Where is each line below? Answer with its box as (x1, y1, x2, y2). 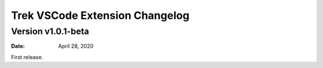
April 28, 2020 (58, 43, 94, 50)
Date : (11, 43, 25, 50)
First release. (11, 53, 44, 60)
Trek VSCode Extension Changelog (11, 9, 190, 22)
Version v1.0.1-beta (11, 26, 90, 37)
